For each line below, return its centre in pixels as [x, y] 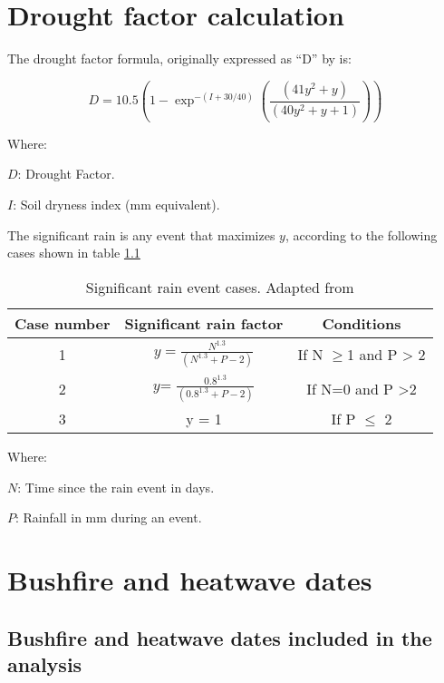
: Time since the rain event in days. [116, 487]
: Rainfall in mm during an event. [109, 517]
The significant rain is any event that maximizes [141, 234]
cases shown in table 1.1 [74, 253]
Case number [63, 323]
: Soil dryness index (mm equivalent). [116, 204]
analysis [45, 664]
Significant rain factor [204, 323]
